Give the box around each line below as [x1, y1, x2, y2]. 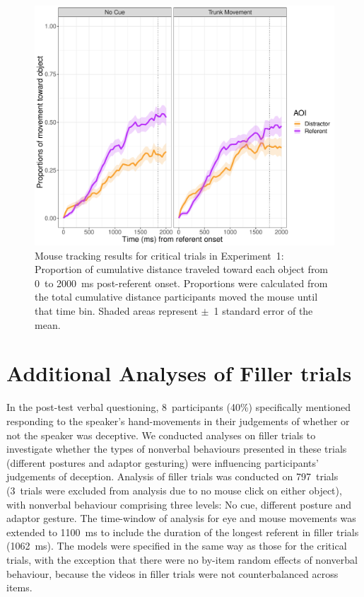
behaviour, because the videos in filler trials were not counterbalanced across [6, 566, 339, 581]
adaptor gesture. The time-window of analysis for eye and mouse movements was [6, 511, 356, 526]
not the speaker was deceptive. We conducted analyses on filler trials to [6, 427, 316, 442]
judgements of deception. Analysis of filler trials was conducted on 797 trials [6, 469, 339, 484]
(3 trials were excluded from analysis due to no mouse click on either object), [6, 482, 342, 497]
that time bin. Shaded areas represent [35, 303, 198, 318]
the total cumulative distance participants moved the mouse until [35, 289, 318, 304]
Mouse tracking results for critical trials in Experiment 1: [35, 248, 284, 262]
